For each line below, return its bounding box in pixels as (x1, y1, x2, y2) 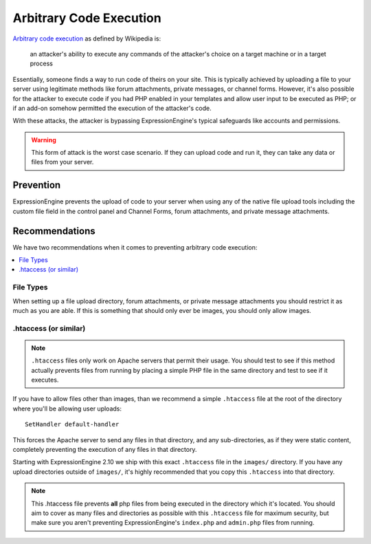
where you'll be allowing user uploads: (12, 404, 122, 413)
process (30, 59, 53, 68)
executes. (31, 376, 59, 384)
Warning (31, 135, 56, 144)
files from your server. (31, 158, 94, 166)
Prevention (12, 179, 61, 191)
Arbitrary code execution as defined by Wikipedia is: (12, 34, 161, 43)
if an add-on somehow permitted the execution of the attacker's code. (12, 104, 212, 112)
